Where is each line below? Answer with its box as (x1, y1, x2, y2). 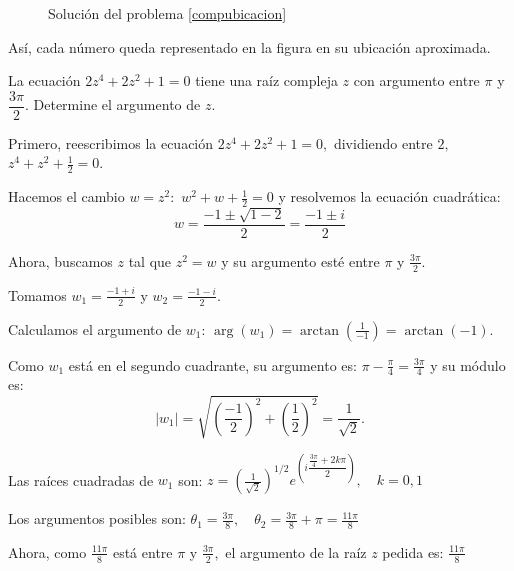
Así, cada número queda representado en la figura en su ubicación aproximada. (8, 36, 491, 57)
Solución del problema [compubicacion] (48, 3, 287, 23)
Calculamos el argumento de (8, 318, 182, 339)
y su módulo (430, 354, 506, 375)
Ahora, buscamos (8, 250, 113, 271)
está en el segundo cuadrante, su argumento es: (68, 354, 357, 375)
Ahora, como (8, 541, 87, 562)
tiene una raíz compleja (195, 70, 338, 91)
